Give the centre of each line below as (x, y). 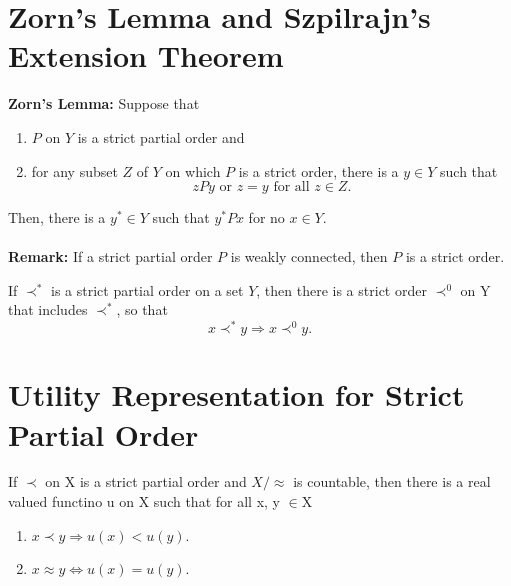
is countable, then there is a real (392, 481)
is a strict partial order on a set (147, 289)
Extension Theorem (146, 55)
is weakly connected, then (309, 256)
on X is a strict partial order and (146, 481)
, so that (142, 309)
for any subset (74, 170)
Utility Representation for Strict (236, 394)
